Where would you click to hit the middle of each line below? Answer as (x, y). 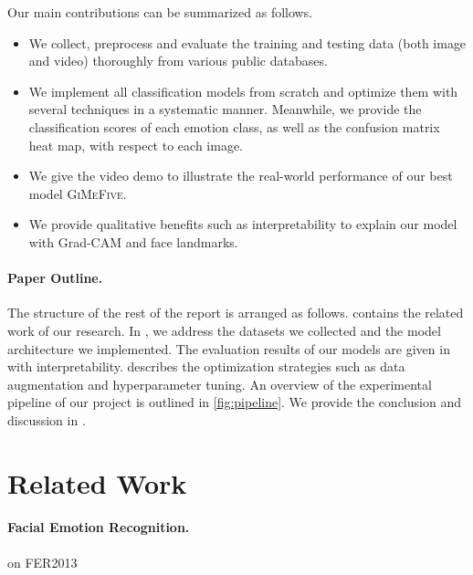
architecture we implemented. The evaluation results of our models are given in (229, 348)
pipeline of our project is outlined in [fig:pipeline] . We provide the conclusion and (234, 402)
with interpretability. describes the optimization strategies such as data (206, 366)
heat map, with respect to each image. (136, 145)
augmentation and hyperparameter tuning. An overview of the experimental (220, 384)
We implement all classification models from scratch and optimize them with (243, 91)
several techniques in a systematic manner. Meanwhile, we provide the (225, 109)
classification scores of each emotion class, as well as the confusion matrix (234, 126)
